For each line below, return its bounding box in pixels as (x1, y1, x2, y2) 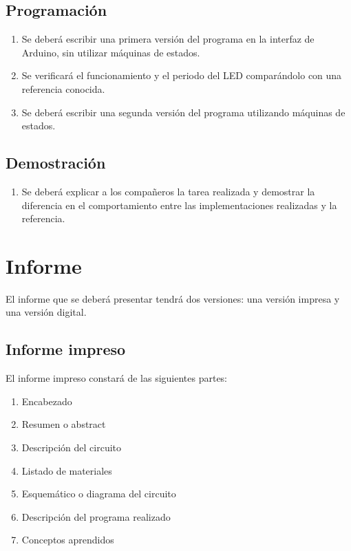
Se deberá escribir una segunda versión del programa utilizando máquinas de (21, 105, 345, 119)
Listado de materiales (21, 463, 112, 477)
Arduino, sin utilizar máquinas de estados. (21, 45, 200, 59)
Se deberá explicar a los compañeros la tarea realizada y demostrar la (21, 184, 315, 198)
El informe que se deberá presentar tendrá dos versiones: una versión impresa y (6, 291, 340, 305)
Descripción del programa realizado (21, 509, 171, 523)
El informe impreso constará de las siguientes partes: (6, 371, 228, 385)
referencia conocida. (21, 81, 105, 96)
